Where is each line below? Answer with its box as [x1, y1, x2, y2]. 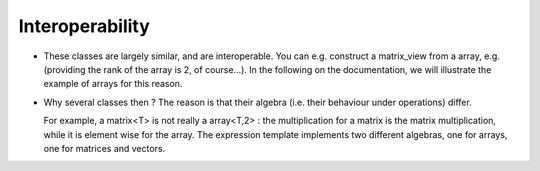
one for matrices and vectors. [43, 142, 166, 154]
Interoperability [18, 15, 150, 37]
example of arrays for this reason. [43, 78, 183, 90]
